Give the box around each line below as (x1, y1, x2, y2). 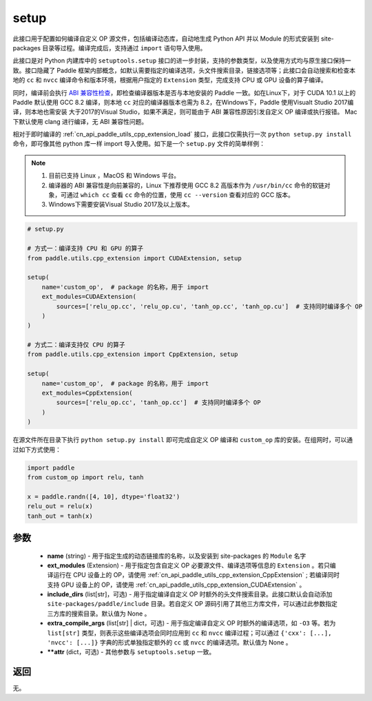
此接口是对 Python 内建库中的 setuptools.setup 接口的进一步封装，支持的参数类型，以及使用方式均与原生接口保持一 (12, 56, 351, 65)
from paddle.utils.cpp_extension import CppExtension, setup (27, 350, 238, 358)
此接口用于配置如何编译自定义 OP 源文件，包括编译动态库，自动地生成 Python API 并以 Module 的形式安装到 (12, 34, 320, 43)
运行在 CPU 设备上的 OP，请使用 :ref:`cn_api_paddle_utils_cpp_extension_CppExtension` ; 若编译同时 (52, 571, 340, 579)
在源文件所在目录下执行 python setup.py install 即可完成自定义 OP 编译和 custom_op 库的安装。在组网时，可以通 (12, 436, 353, 444)
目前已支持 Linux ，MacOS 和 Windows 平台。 (48, 171, 180, 180)
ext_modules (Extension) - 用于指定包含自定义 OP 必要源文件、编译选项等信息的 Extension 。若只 (47, 561, 330, 569)
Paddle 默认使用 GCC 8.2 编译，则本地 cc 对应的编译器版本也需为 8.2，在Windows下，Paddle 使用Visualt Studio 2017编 (12, 98, 354, 106)
